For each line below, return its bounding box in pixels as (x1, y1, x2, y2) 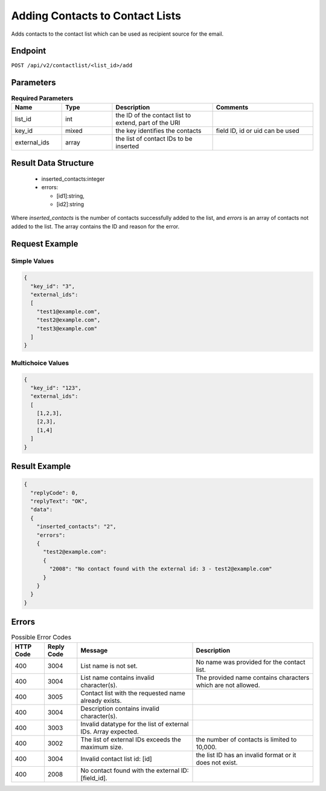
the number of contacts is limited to (196, 735, 297, 743)
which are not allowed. (196, 680, 260, 689)
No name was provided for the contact (196, 657, 305, 666)
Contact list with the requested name (80, 689, 185, 697)
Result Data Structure (11, 158, 94, 169)
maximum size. (80, 743, 124, 751)
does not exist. (196, 758, 238, 767)
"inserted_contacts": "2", (36, 523, 117, 530)
